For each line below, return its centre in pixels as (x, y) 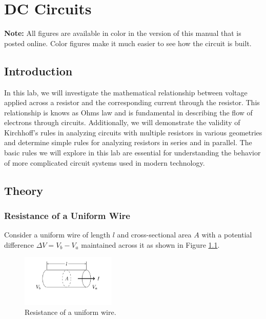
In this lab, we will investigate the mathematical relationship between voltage (126, 92)
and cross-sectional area (154, 235)
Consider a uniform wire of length (57, 235)
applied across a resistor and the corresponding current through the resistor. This (132, 102)
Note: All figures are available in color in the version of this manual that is (123, 33)
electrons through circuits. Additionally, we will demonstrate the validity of (122, 122)
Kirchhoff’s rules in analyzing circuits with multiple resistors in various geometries (133, 132)
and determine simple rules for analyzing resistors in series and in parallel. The (128, 142)
